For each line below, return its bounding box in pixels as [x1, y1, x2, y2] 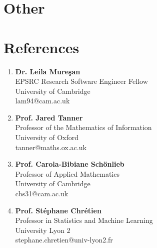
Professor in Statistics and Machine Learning [15, 215, 153, 225]
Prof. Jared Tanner [15, 112, 83, 122]
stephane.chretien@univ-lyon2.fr [15, 234, 113, 245]
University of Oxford [15, 132, 78, 143]
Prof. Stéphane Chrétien [15, 205, 101, 215]
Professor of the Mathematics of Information [15, 122, 152, 133]
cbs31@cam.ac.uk [15, 188, 68, 199]
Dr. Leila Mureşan [15, 66, 80, 76]
